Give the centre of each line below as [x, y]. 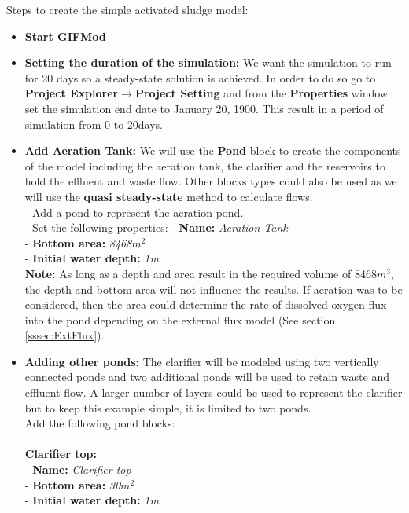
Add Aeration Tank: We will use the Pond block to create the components [213, 150]
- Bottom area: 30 [73, 484]
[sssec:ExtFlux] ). [64, 335]
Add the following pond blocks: [100, 423]
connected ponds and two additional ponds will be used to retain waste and [207, 377]
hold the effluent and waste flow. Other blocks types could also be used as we [211, 181]
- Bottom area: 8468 [78, 242]
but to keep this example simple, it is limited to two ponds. [168, 407]
